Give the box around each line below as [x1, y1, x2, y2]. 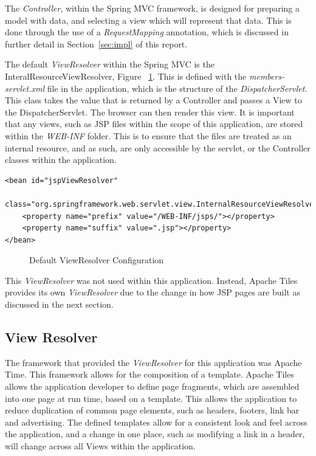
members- [249, 69, 285, 82]
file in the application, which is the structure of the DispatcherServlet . [47, 81, 307, 94]
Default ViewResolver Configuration [29, 254, 164, 266]
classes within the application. [5, 153, 117, 166]
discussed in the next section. [5, 298, 114, 311]
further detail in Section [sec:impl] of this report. [5, 37, 188, 50]
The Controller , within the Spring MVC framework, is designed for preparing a [5, 2, 300, 14]
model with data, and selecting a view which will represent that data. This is [5, 13, 292, 26]
